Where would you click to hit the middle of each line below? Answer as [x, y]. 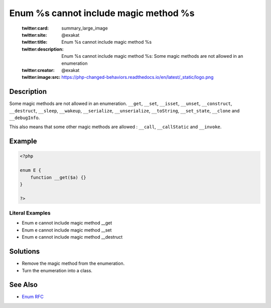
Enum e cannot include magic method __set [67, 230]
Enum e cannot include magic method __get [67, 223]
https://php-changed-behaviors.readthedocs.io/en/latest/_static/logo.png [138, 77]
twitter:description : [43, 49]
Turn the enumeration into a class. [57, 270]
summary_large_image [85, 28]
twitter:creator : [38, 70]
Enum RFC [33, 297]
